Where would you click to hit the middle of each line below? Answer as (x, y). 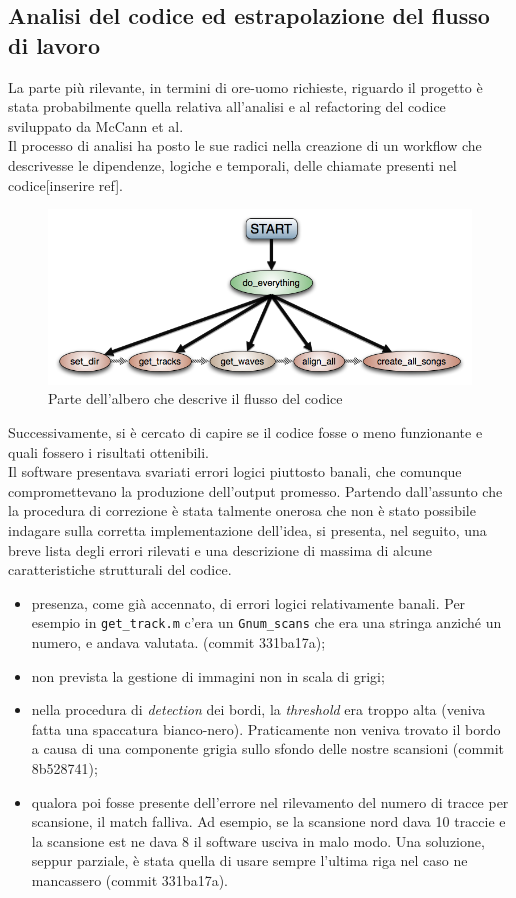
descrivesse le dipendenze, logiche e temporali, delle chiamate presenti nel (232, 164)
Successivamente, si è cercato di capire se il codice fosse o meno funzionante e (245, 431)
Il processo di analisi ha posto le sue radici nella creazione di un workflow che (245, 145)
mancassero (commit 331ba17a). (129, 879)
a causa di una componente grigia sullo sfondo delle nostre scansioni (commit (268, 748)
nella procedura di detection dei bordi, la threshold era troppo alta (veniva (258, 709)
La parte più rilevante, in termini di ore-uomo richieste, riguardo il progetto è (245, 86)
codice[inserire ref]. (65, 184)
